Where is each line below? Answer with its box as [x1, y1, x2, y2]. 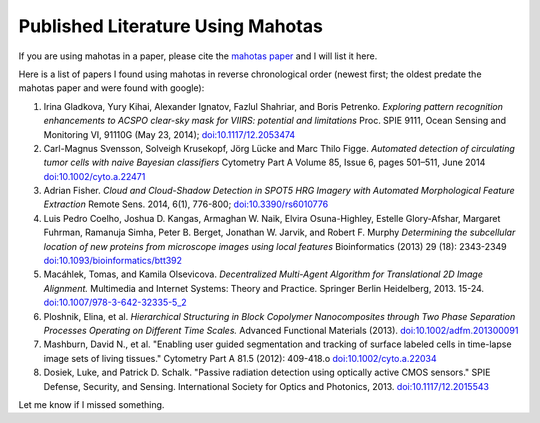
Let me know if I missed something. [18, 398, 165, 410]
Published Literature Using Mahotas [18, 15, 324, 37]
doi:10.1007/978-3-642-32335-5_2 [43, 296, 187, 309]
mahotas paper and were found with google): [18, 82, 205, 94]
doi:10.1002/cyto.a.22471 [43, 170, 146, 182]
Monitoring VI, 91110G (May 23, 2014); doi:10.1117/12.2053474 [43, 128, 296, 140]
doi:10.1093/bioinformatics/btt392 [43, 255, 183, 267]
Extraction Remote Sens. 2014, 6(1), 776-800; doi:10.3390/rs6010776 [43, 198, 329, 210]
